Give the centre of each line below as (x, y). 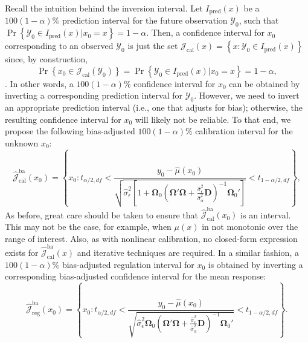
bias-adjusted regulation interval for (128, 264)
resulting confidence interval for (63, 119)
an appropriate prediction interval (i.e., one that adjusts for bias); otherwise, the (154, 107)
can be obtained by (265, 83)
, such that (259, 20)
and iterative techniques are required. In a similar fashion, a (188, 252)
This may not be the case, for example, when (88, 227)
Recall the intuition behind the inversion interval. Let (104, 8)
